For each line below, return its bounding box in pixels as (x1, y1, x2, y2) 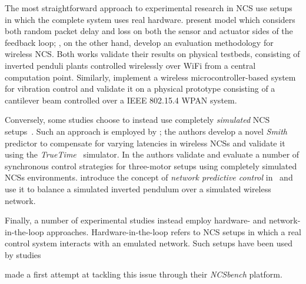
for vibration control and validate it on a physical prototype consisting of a (5, 82, 275, 95)
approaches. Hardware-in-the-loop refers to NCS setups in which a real (46, 225, 301, 238)
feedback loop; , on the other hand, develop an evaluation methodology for (5, 36, 274, 48)
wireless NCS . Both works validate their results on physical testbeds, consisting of (5, 48, 300, 60)
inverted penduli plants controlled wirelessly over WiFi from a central (5, 59, 256, 71)
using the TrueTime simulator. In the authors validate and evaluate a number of (5, 148, 300, 161)
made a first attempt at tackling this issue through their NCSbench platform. (5, 268, 282, 280)
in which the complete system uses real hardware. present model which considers (5, 13, 295, 25)
